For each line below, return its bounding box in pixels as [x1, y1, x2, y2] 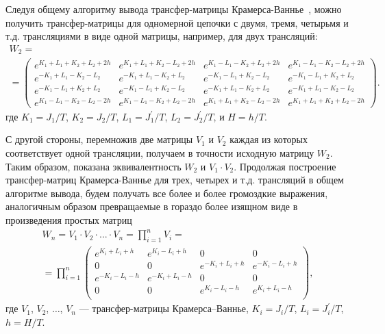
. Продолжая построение [234, 159, 336, 173]
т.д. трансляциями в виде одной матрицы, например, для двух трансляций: [5, 29, 318, 43]
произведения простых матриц [5, 212, 132, 227]
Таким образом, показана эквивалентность [5, 159, 182, 173]
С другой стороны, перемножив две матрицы [5, 132, 193, 146]
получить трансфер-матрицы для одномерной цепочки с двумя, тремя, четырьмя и [5, 15, 349, 29]
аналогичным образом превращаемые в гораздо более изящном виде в [5, 199, 298, 214]
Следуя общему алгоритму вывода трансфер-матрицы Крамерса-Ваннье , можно [5, 2, 342, 16]
